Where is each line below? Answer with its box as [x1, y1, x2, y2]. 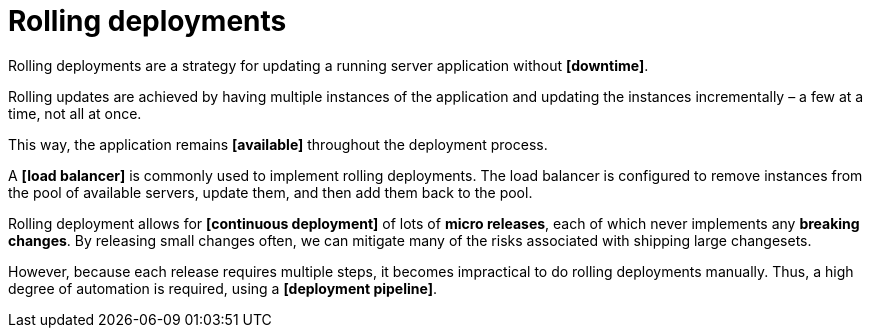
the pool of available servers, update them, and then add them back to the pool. [8, 183, 533, 201]
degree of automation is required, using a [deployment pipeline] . [8, 279, 437, 297]
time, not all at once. [8, 104, 142, 122]
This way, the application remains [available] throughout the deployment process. [8, 135, 548, 153]
